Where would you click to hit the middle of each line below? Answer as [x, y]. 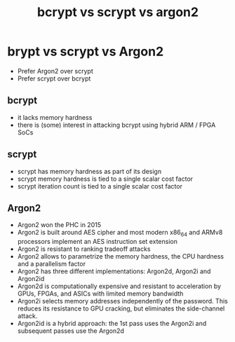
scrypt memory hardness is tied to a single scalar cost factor [105, 179]
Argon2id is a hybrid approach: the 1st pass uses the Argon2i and [112, 324]
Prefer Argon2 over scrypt [55, 71]
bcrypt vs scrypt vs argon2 [118, 12]
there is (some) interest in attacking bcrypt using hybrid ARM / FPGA [116, 125]
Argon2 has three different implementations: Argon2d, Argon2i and [114, 271]
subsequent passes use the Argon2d [71, 331]
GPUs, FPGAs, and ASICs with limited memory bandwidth [100, 294]
